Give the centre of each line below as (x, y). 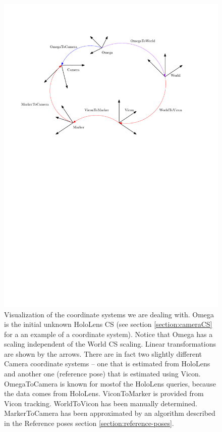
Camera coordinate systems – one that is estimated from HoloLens (107, 364)
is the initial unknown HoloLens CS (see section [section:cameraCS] (108, 324)
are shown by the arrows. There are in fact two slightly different (103, 353)
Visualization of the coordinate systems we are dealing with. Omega (109, 314)
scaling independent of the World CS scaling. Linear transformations (110, 344)
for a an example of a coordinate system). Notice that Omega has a (108, 334)
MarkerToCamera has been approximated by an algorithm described (110, 413)
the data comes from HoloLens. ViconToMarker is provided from (104, 393)
